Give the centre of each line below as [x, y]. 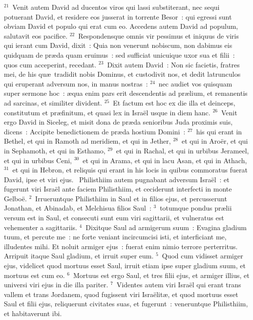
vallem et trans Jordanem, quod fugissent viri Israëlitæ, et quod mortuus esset [121, 294]
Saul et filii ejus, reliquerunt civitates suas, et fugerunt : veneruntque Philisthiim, [126, 304]
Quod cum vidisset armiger [202, 256]
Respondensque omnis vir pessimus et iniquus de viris [158, 35]
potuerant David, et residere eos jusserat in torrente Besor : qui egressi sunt [118, 16]
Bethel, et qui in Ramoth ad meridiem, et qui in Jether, [87, 141]
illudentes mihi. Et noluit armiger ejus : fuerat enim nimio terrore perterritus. [121, 246]
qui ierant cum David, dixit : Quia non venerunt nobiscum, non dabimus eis [118, 45]
